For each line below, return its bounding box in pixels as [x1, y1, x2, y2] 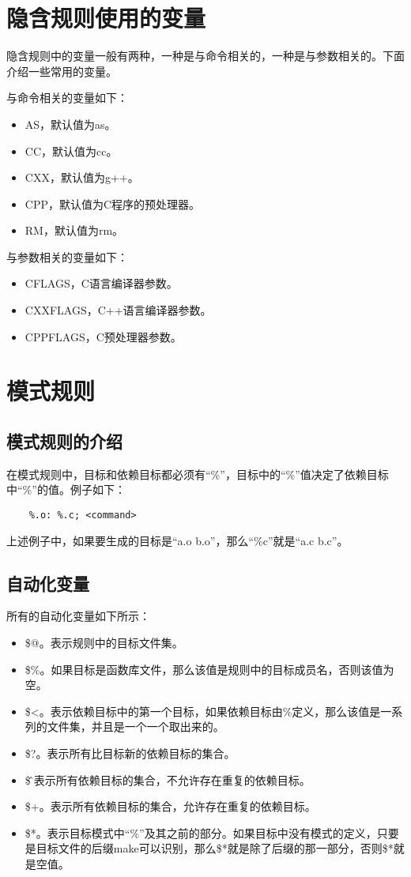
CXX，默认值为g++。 [25, 169, 139, 186]
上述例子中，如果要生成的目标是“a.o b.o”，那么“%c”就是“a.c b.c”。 [6, 532, 349, 548]
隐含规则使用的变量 [6, 2, 206, 34]
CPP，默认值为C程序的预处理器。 [25, 195, 201, 212]
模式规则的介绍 [6, 429, 123, 454]
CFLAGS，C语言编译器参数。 [25, 275, 178, 292]
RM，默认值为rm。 [25, 222, 124, 239]
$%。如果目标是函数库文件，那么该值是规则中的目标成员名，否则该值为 [25, 661, 394, 677]
